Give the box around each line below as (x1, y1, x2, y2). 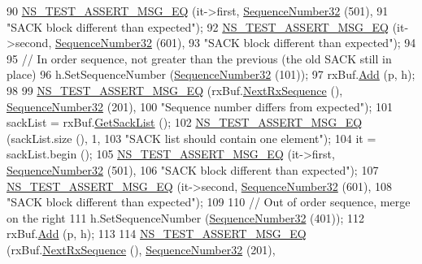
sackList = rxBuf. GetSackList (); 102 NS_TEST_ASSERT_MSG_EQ (7, 114, 363, 131)
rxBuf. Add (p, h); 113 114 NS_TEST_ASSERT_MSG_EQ (7, 225, 307, 242)
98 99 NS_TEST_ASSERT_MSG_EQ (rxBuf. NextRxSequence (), (7, 81, 343, 98)
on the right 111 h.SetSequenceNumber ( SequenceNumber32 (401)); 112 (7, 209, 364, 226)
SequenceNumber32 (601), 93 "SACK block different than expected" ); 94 (54, 34, 416, 51)
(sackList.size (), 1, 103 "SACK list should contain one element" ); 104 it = (7, 129, 376, 146)
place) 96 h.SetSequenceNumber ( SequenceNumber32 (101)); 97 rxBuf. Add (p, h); (7, 66, 415, 83)
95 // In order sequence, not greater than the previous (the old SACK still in (7, 50, 392, 67)
